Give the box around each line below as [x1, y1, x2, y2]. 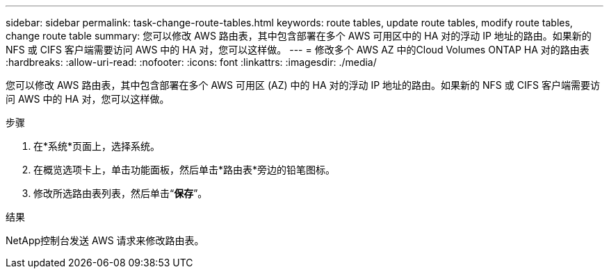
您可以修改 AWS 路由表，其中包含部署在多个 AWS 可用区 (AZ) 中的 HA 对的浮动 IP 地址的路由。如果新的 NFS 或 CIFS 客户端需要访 [6, 79, 600, 91]
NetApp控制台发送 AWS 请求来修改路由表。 [6, 234, 204, 246]
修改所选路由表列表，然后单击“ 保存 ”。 [33, 187, 208, 199]
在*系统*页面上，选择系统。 [33, 140, 161, 152]
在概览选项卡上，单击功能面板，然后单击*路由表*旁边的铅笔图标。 [33, 164, 336, 175]
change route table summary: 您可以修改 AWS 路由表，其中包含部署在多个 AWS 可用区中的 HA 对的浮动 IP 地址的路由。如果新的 [6, 30, 592, 42]
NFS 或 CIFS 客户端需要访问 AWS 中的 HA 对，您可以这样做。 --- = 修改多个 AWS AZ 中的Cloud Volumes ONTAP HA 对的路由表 [6, 44, 590, 55]
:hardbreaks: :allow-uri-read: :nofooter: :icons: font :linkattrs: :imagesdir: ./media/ [6, 56, 377, 68]
